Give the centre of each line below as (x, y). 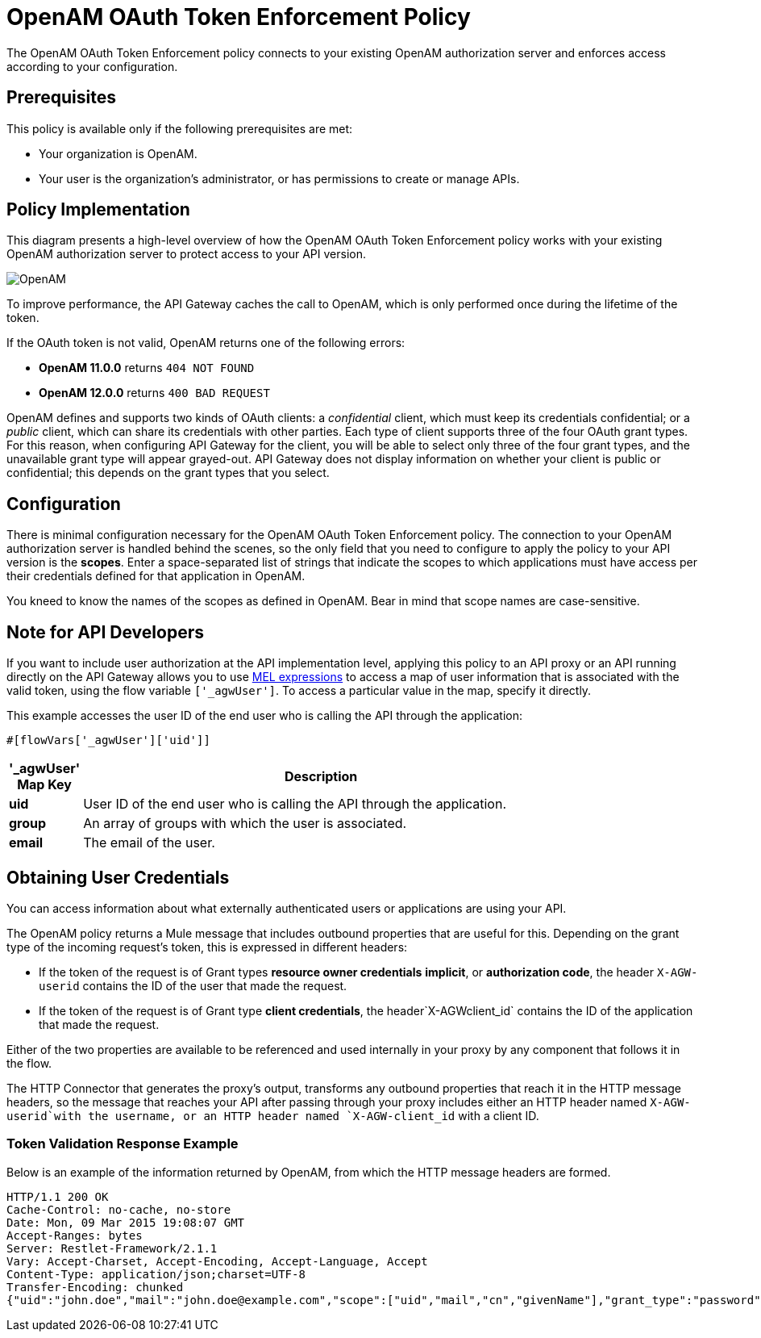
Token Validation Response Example (123, 1144)
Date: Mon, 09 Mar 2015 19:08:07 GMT (126, 1222)
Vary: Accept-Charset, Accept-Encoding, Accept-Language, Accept (217, 1261)
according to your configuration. (92, 66)
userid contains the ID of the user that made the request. (193, 985)
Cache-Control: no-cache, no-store (119, 1209)
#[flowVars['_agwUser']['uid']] (108, 740)
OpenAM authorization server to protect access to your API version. (187, 254)
